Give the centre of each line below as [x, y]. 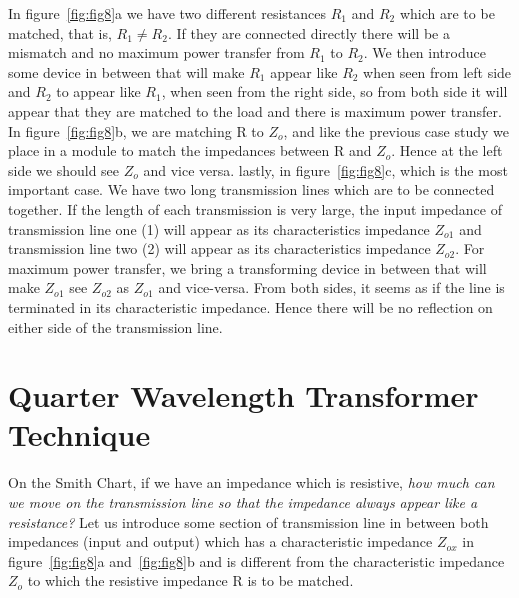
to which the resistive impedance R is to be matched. [190, 580]
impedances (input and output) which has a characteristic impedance [220, 541]
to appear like [98, 91]
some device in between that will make [126, 71]
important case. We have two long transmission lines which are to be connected [251, 189]
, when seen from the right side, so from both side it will [334, 91]
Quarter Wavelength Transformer [243, 395]
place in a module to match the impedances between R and [190, 150]
